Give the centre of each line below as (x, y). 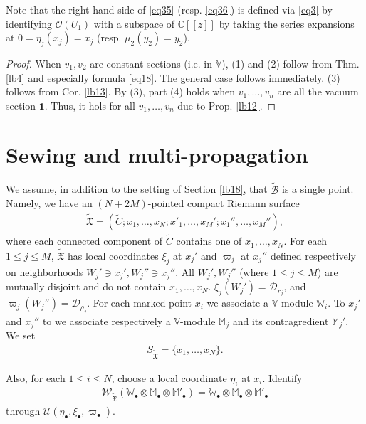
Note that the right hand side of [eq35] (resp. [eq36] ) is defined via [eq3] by (169, 9)
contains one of (209, 241)
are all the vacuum (318, 91)
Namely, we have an (49, 203)
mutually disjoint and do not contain (86, 286)
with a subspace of (134, 23)
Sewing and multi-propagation (157, 154)
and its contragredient (281, 320)
